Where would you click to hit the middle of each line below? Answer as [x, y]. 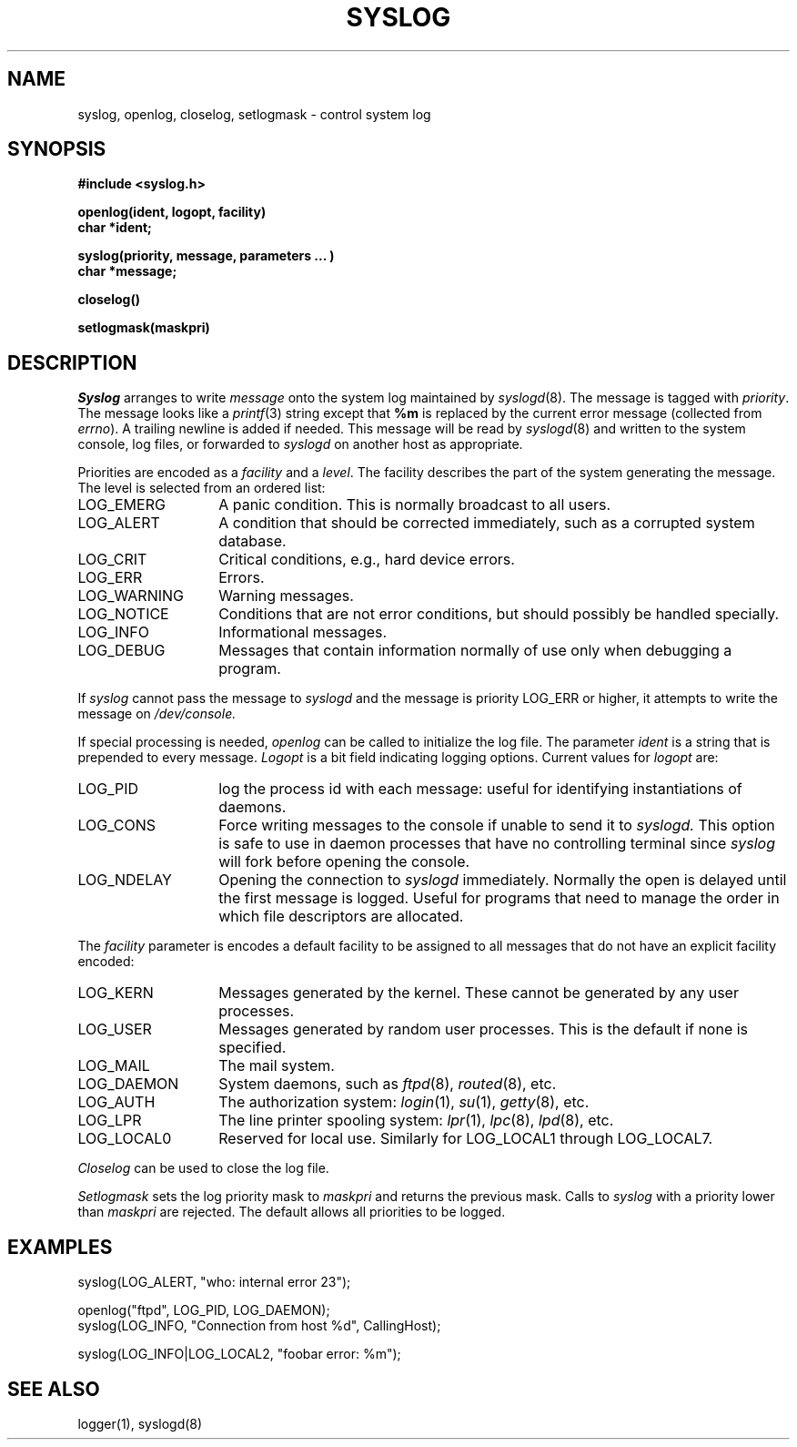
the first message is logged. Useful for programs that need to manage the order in [499, 898]
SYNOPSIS [57, 149]
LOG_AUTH [116, 1102]
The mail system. [277, 1066]
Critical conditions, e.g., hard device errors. [367, 560]
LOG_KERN [116, 993]
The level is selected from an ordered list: [202, 488]
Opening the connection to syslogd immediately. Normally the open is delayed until [503, 880]
